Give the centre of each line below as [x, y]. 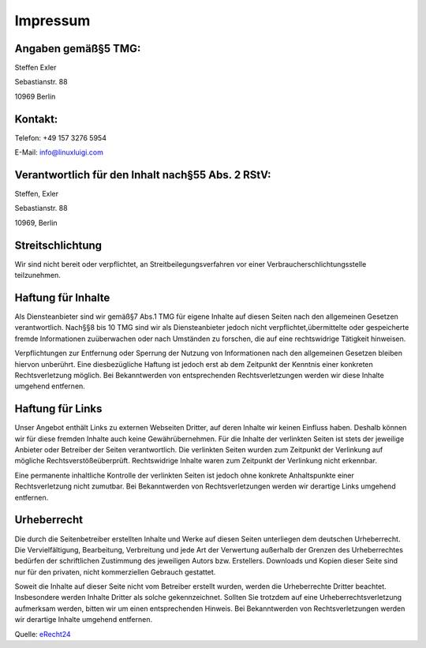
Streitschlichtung [58, 245]
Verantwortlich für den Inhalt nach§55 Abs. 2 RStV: [143, 175]
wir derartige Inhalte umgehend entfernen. [84, 620]
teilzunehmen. [37, 275]
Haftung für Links [58, 409]
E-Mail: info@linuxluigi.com [59, 152]
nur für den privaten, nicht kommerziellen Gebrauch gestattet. [115, 571]
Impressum [52, 21]
